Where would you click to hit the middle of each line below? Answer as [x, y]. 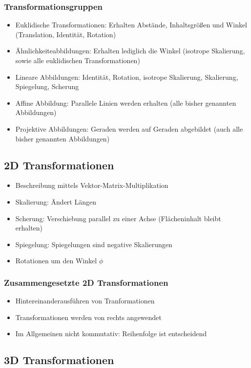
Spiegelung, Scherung [47, 86]
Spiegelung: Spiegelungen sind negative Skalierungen [94, 244]
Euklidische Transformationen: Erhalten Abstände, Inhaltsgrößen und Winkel [131, 25]
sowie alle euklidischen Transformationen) [78, 60]
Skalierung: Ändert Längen [56, 201]
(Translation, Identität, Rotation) [66, 34]
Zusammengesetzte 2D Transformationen [86, 282]
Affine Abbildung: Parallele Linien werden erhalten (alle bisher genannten [126, 103]
